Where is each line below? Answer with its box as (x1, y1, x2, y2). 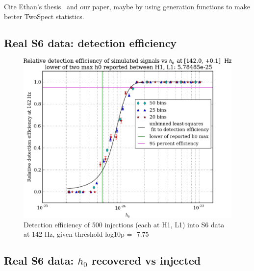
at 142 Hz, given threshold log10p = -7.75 (24, 229, 149, 239)
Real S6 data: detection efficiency (4, 35, 177, 50)
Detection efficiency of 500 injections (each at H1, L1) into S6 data (24, 219, 225, 229)
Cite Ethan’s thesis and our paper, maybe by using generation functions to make (4, 1, 250, 11)
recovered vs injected (91, 253, 201, 268)
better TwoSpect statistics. (4, 11, 84, 21)
